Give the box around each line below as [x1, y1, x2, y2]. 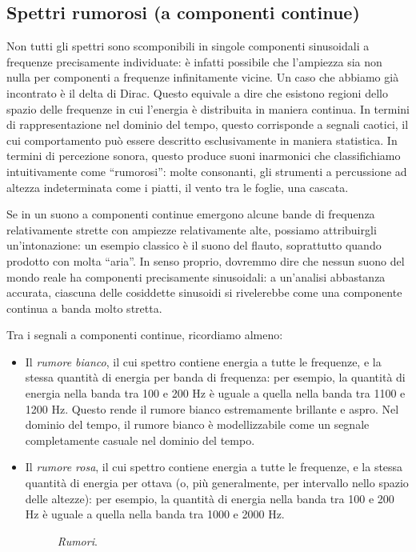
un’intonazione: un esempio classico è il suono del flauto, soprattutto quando [6, 237, 382, 254]
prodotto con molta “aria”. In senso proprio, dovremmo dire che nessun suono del [6, 252, 405, 269]
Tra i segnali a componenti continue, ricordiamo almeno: [6, 326, 283, 343]
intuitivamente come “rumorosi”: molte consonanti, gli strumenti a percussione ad [6, 162, 407, 179]
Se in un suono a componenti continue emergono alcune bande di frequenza [6, 206, 375, 222]
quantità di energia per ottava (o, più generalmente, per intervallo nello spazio [25, 474, 409, 491]
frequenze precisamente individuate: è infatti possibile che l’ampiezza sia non [6, 53, 382, 70]
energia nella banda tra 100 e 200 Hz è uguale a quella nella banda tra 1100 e [25, 385, 406, 402]
